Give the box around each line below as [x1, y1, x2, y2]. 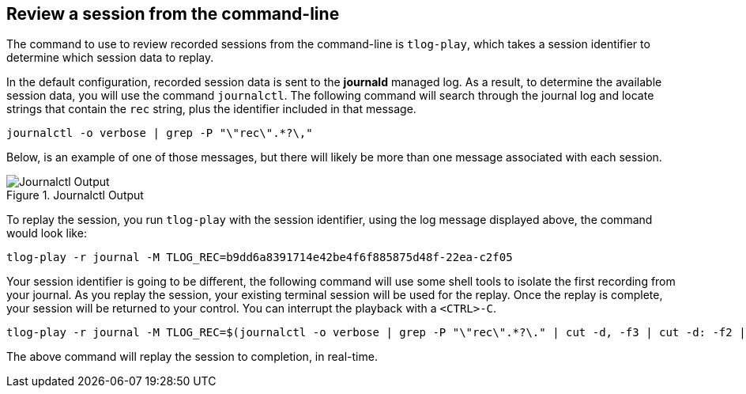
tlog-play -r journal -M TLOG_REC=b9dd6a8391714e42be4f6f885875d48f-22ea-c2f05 [6, 251, 513, 264]
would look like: [6, 226, 87, 241]
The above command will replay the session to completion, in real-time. [6, 350, 378, 364]
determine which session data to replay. [6, 51, 214, 65]
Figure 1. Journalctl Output [6, 188, 144, 203]
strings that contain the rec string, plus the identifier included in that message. [6, 102, 416, 116]
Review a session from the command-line [6, 4, 340, 24]
